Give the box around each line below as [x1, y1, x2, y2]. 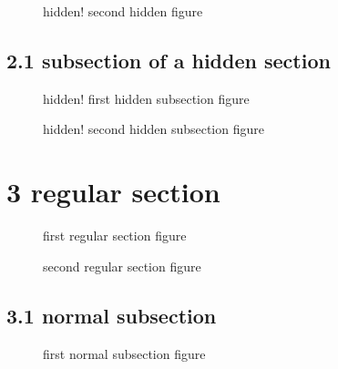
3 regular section [6, 173, 220, 210]
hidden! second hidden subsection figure [43, 119, 264, 138]
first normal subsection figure [43, 343, 206, 363]
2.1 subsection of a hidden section [6, 46, 331, 74]
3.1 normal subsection [6, 301, 217, 329]
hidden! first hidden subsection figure [43, 88, 250, 108]
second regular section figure [43, 256, 201, 275]
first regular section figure [43, 226, 187, 245]
